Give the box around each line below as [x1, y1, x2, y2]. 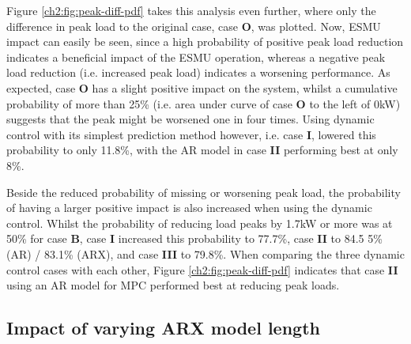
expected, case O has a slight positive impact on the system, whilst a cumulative [6, 79, 398, 96]
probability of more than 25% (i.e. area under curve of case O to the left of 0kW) [6, 95, 401, 112]
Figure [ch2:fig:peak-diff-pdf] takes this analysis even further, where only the [6, 2, 376, 18]
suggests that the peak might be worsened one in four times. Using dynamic [6, 111, 375, 127]
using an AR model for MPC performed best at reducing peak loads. [6, 277, 340, 293]
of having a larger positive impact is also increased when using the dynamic [6, 199, 372, 216]
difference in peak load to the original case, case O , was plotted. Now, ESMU [6, 17, 381, 34]
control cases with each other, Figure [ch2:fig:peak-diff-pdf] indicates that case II [6, 261, 398, 278]
